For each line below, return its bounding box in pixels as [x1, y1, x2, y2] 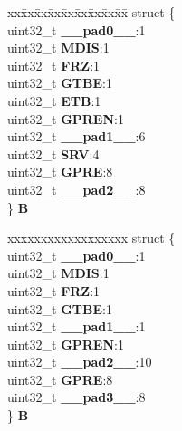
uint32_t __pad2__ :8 [7, 179, 146, 198]
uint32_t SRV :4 [7, 144, 100, 163]
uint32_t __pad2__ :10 [7, 352, 152, 371]
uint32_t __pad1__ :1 [7, 317, 146, 336]
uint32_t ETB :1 [7, 91, 101, 110]
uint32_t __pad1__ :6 [7, 127, 146, 146]
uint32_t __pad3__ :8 [7, 388, 146, 407]
